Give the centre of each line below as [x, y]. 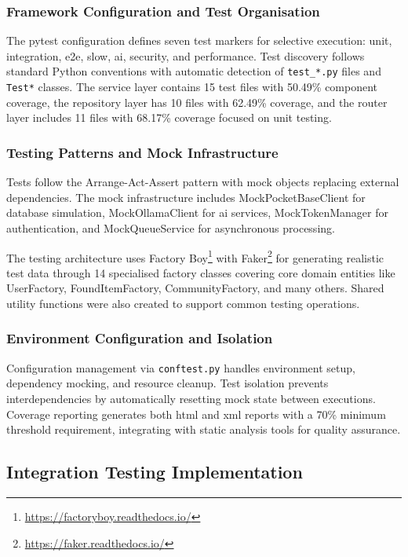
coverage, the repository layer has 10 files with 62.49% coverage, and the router [197, 102]
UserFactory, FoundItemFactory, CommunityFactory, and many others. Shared [195, 288]
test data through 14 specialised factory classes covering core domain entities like [201, 272]
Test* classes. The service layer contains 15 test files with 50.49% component [192, 87]
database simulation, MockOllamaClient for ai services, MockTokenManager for [197, 213]
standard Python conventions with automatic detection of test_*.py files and [194, 71]
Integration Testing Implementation [155, 472]
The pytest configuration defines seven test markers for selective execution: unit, [199, 40]
